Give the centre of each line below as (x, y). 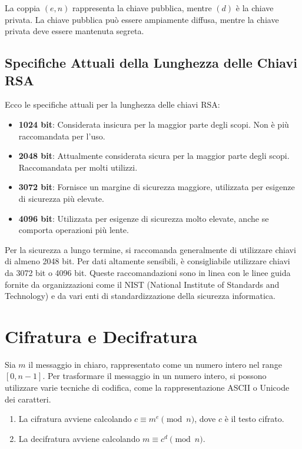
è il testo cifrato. (254, 419)
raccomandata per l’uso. (62, 136)
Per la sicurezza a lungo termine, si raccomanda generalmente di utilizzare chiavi (150, 249)
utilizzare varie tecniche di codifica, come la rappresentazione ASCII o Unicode (147, 387)
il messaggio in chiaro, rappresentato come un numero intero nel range (155, 364)
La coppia (23, 8)
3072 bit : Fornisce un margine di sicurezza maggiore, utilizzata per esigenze (157, 187)
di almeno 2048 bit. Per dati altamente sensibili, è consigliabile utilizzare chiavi (147, 261)
